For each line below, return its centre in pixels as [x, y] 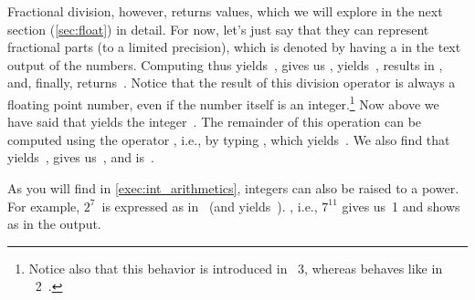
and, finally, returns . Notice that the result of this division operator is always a [232, 83]
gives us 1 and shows [401, 206]
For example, [44, 206]
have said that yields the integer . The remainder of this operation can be [215, 122]
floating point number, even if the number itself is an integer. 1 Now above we [223, 102]
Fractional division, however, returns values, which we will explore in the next [225, 11]
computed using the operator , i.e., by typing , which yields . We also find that [229, 139]
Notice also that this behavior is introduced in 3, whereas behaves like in [236, 268]
